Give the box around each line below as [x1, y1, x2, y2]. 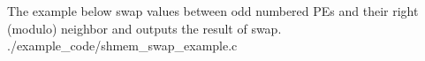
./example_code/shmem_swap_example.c [7, 36, 238, 55]
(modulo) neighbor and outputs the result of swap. [7, 19, 282, 37]
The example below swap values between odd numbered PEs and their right [7, 2, 419, 19]
